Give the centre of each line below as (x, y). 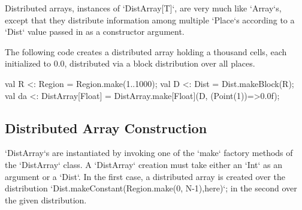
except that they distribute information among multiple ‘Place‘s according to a (150, 19)
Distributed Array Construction (106, 127)
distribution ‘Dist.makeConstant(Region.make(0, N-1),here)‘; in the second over (151, 188)
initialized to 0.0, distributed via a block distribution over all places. (130, 63)
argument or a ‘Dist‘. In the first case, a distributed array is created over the (145, 176)
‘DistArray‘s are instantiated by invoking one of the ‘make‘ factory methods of (149, 153)
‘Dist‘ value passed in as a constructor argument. (95, 31)
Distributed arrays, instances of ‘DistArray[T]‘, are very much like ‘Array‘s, (143, 8)
